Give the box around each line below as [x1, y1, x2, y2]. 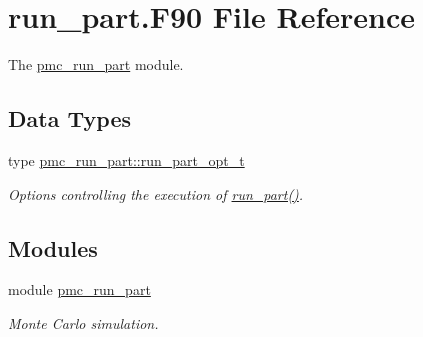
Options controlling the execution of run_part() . [8, 183, 304, 204]
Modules [8, 232, 98, 263]
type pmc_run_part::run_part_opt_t [8, 149, 245, 170]
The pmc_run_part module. [8, 54, 184, 75]
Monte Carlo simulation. [8, 312, 159, 333]
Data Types [8, 103, 131, 134]
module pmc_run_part [8, 279, 151, 300]
